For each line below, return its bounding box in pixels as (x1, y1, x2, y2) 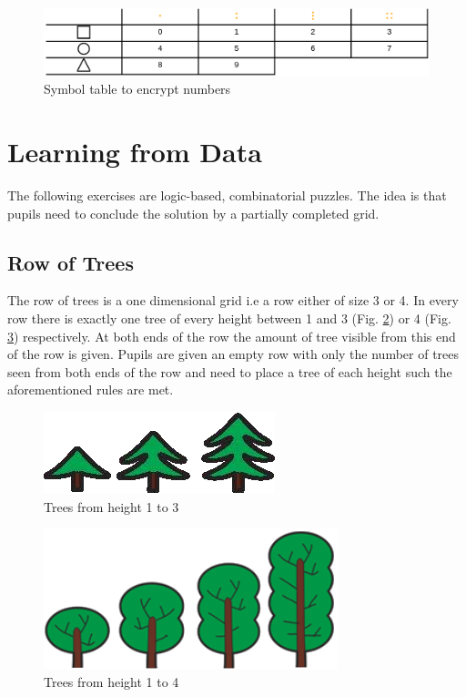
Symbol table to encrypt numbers (44, 79, 231, 98)
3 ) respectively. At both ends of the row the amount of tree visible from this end (7, 326, 456, 345)
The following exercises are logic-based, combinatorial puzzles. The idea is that (7, 186, 447, 205)
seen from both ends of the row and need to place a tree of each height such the (7, 362, 452, 381)
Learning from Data (7, 133, 262, 170)
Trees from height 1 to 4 (44, 671, 179, 691)
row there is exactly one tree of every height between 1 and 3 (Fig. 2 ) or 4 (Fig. (7, 309, 451, 328)
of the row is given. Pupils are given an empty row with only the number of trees (7, 344, 460, 364)
